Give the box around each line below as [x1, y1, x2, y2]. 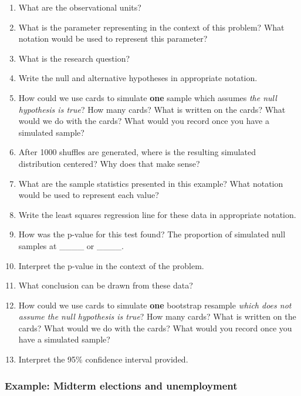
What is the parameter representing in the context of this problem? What [18, 21, 285, 33]
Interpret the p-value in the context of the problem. [18, 259, 204, 271]
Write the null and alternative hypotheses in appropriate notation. [18, 72, 258, 84]
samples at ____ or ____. [18, 239, 124, 251]
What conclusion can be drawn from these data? [18, 279, 193, 291]
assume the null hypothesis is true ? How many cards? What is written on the [18, 310, 296, 323]
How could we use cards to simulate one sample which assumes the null [18, 91, 277, 103]
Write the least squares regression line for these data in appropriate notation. [18, 208, 296, 220]
